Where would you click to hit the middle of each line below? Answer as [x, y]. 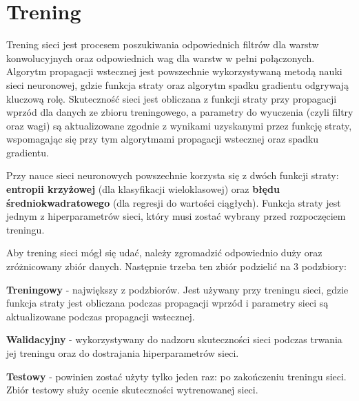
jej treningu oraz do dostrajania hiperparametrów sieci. [123, 353]
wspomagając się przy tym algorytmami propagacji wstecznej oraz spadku [163, 139]
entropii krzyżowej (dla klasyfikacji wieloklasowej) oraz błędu [143, 189]
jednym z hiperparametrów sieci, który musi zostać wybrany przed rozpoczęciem [176, 216]
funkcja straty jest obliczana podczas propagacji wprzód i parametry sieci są [167, 303]
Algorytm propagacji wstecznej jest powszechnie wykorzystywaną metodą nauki [174, 71]
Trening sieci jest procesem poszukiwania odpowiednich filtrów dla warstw [163, 44]
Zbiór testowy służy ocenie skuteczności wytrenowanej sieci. [132, 390]
